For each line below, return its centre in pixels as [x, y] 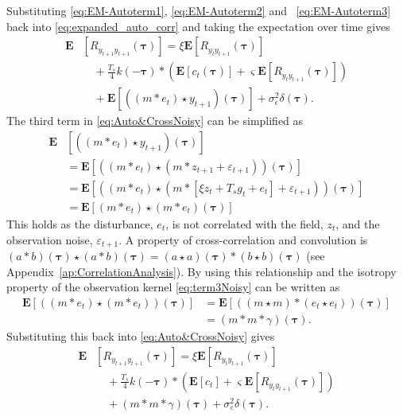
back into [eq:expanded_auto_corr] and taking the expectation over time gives [198, 26]
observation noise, [50, 239]
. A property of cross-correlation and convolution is [243, 239]
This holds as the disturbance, [80, 224]
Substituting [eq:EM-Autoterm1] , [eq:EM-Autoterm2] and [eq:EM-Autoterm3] [199, 10]
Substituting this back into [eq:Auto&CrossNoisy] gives [141, 335]
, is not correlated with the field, [244, 224]
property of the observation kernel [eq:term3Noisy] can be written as [173, 287]
